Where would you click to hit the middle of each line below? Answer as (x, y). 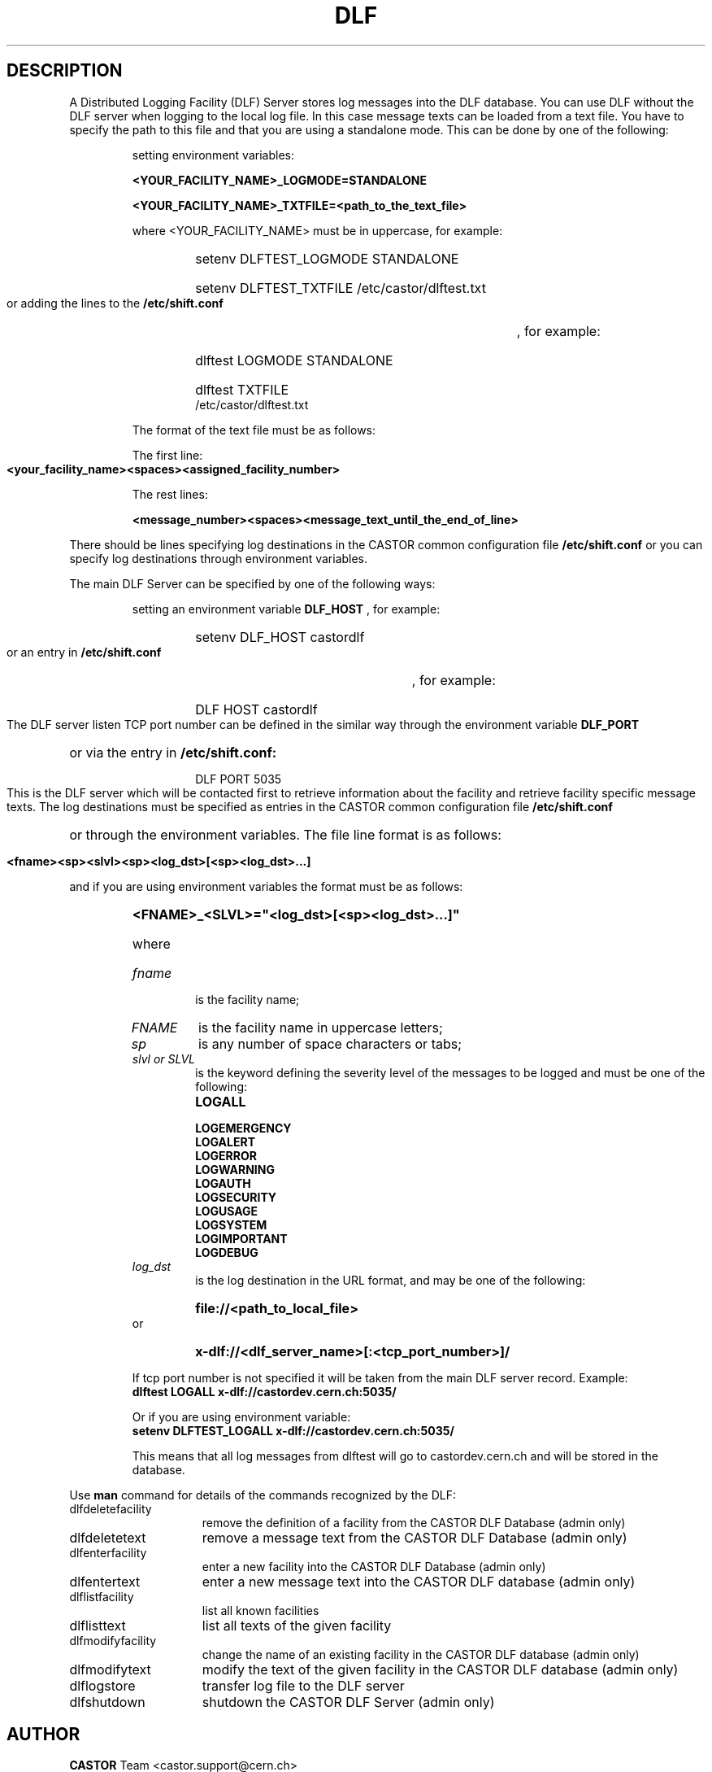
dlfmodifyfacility (113, 1640)
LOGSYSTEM (231, 1224)
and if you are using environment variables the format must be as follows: (266, 886)
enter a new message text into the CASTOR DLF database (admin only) (419, 1581)
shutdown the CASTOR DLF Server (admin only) (348, 1702)
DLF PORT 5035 (239, 779)
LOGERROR (226, 1155)
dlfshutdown (107, 1702)
